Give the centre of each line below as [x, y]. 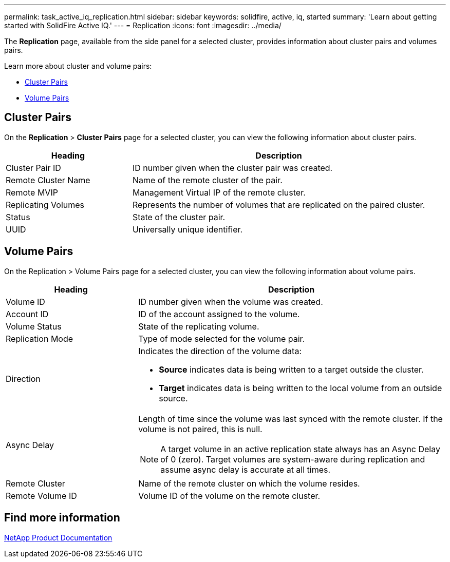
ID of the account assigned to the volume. [219, 314]
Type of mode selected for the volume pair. [222, 338]
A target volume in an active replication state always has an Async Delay [300, 449]
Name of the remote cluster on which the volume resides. [249, 483]
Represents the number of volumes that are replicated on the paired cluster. [279, 205]
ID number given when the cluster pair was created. [232, 168]
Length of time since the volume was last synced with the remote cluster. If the [290, 419]
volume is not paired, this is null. [200, 429]
